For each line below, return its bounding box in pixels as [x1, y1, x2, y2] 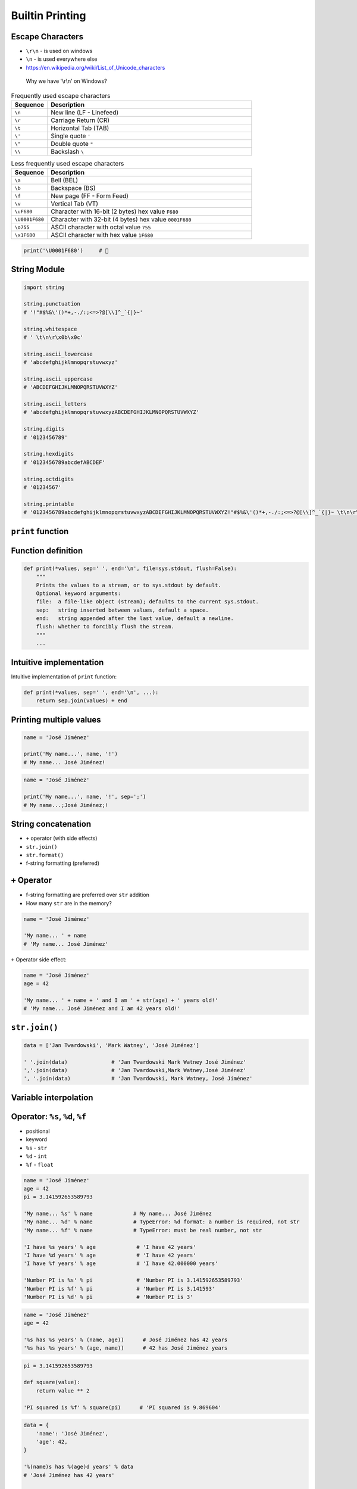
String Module [11, 264, 65, 275]
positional [26, 1127, 50, 1135]
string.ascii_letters [23, 401, 87, 407]
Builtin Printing [11, 9, 86, 22]
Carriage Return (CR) [51, 116, 110, 124]
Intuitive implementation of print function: [11, 673, 117, 680]
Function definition [11, 546, 83, 556]
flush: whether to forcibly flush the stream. [36, 623, 175, 630]
